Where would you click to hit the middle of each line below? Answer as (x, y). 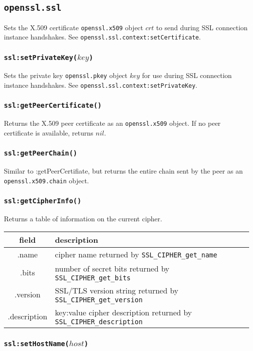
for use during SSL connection (187, 75)
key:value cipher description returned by (124, 312)
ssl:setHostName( (36, 343)
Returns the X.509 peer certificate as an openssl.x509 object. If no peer (112, 123)
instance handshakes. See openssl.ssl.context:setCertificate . (102, 37)
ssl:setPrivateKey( (41, 58)
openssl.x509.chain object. (46, 180)
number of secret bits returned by (112, 268)
